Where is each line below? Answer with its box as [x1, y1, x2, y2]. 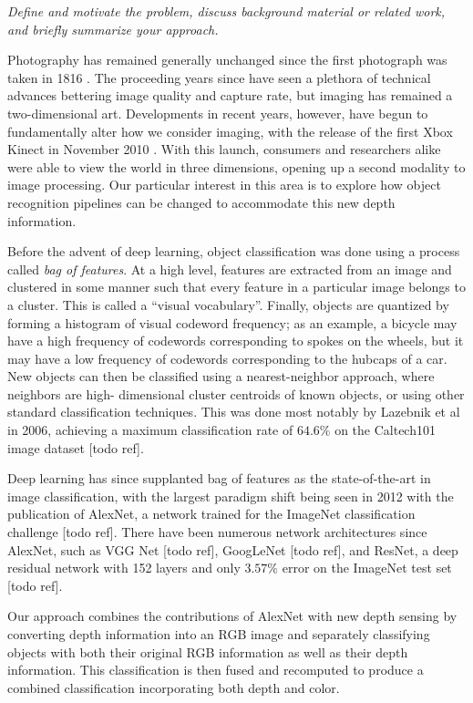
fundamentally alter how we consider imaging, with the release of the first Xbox [7, 121, 453, 140]
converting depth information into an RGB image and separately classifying [7, 625, 430, 643]
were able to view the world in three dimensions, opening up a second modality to [7, 157, 466, 176]
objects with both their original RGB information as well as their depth [7, 642, 408, 661]
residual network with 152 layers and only [7, 558, 241, 577]
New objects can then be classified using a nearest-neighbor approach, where [7, 367, 435, 386]
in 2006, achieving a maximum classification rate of [7, 420, 293, 439]
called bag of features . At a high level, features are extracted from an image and [7, 259, 452, 278]
